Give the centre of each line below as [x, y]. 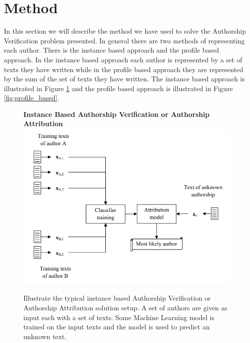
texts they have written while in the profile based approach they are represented [124, 69]
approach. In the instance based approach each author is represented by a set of [123, 59]
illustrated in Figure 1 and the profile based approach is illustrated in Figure [118, 88]
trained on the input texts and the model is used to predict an [117, 327]
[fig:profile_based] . [32, 98]
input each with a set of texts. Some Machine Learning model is [119, 317]
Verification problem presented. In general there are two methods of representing [125, 40]
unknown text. [45, 336]
